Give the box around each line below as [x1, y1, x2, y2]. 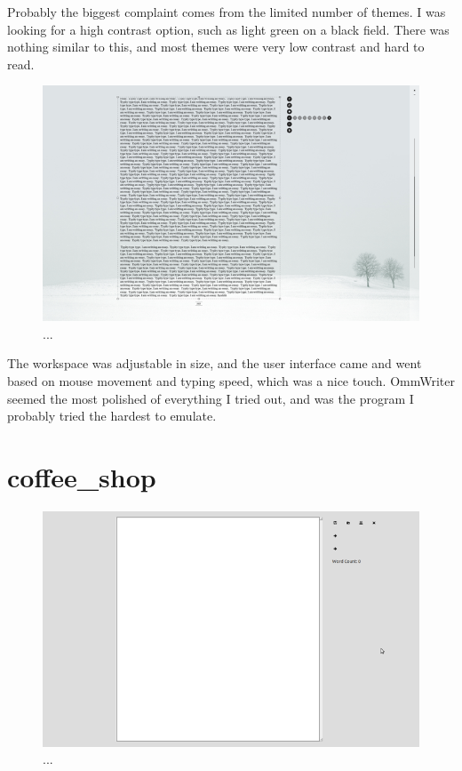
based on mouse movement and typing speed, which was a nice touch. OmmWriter [7, 372, 455, 390]
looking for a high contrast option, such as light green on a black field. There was [7, 20, 450, 38]
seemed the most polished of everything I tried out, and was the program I [7, 389, 414, 407]
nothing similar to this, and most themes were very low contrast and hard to [7, 37, 425, 56]
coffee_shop [7, 459, 156, 495]
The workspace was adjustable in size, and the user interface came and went [7, 354, 422, 373]
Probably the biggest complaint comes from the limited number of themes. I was [7, 3, 446, 20]
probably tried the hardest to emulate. [7, 406, 217, 425]
